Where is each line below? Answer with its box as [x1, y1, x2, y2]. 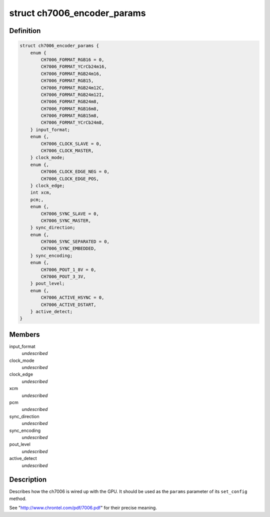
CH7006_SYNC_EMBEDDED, [40, 245, 97, 251]
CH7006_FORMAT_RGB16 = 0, [40, 56, 104, 62]
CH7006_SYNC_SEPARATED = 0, [40, 239, 110, 244]
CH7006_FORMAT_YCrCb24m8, [40, 120, 104, 125]
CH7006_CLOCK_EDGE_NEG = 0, [40, 169, 110, 174]
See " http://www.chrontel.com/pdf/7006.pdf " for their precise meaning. [9, 505, 157, 511]
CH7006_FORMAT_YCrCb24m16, [40, 64, 107, 69]
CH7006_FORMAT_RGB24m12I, [40, 91, 104, 97]
